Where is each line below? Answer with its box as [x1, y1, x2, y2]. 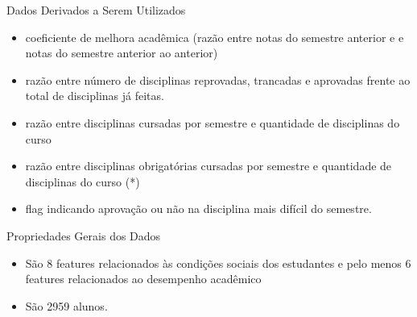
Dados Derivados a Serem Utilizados [6, 2, 186, 18]
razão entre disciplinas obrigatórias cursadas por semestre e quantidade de [25, 157, 392, 174]
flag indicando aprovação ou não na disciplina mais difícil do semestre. [25, 200, 372, 217]
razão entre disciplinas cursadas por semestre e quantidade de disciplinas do [25, 114, 400, 131]
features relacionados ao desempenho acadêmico [25, 270, 262, 287]
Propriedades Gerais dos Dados [6, 227, 161, 244]
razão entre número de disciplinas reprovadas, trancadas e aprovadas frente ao [25, 71, 411, 88]
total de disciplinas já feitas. [25, 87, 164, 104]
